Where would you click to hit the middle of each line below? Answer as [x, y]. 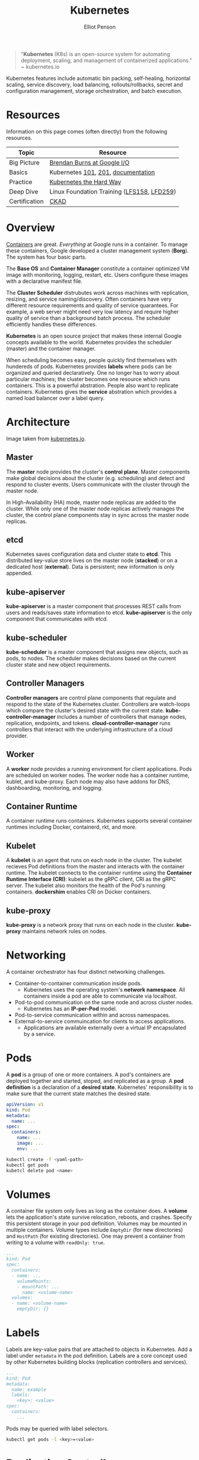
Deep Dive [24, 191]
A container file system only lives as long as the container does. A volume [97, 1211]
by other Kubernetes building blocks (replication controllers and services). [97, 1362]
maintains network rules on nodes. [64, 931]
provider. [17, 736]
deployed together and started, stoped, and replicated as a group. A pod [95, 1081]
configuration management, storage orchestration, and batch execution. [94, 91]
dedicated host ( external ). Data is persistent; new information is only [90, 567]
